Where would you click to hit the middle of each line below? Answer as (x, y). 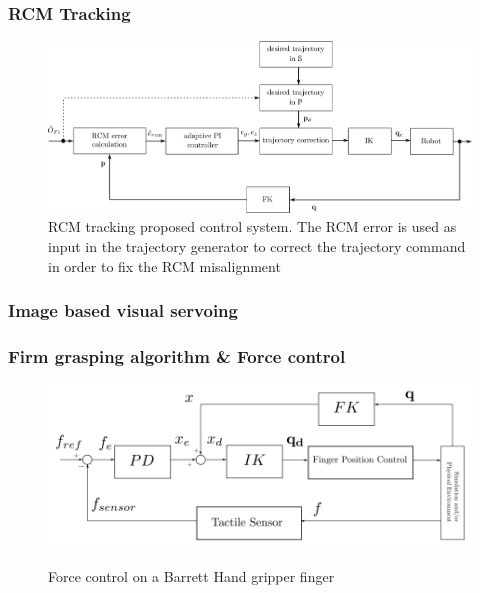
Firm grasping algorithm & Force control (177, 355)
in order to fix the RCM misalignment (164, 265)
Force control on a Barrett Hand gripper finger (191, 576)
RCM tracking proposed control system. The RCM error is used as (252, 226)
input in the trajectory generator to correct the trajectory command (257, 245)
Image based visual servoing (123, 310)
